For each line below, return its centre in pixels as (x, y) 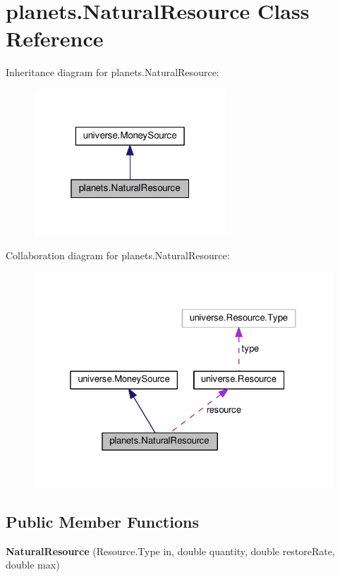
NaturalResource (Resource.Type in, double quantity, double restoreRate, (170, 551)
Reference (55, 38)
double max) (33, 565)
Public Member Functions (102, 521)
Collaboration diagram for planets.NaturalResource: (118, 255)
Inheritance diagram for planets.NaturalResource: (113, 72)
